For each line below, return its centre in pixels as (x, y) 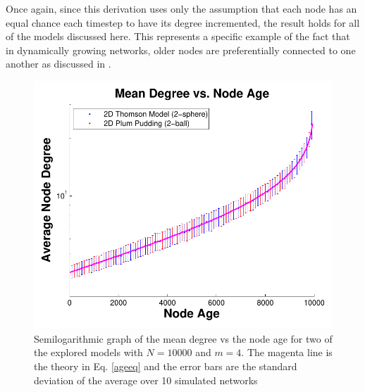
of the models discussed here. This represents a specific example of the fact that (178, 36)
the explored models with (88, 352)
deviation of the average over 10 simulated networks (146, 380)
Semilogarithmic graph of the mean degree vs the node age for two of (183, 338)
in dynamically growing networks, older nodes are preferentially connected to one (181, 50)
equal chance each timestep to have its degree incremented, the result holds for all (183, 22)
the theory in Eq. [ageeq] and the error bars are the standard (166, 366)
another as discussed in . (58, 64)
